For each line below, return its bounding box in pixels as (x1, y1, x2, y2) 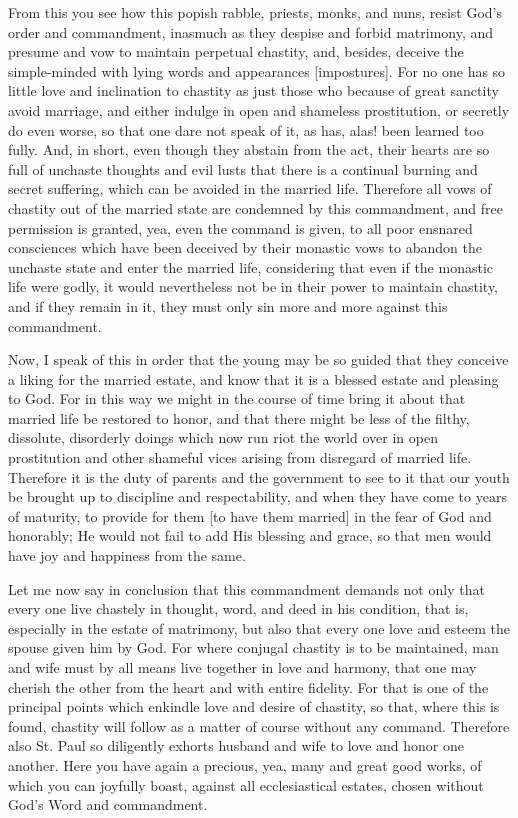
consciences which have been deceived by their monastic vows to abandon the (8, 237, 482, 258)
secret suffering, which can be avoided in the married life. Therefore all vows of (8, 178, 492, 199)
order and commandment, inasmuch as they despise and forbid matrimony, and (8, 21, 494, 42)
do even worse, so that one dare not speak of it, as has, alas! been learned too (8, 119, 484, 140)
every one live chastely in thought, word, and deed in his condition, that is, (8, 598, 469, 619)
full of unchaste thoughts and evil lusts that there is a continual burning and (8, 158, 478, 179)
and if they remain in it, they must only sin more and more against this (8, 295, 448, 316)
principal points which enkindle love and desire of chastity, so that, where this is (8, 696, 500, 717)
